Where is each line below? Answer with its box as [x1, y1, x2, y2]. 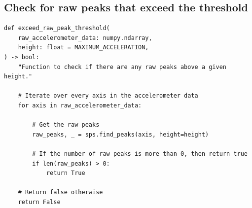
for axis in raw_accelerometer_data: [18, 102, 142, 109]
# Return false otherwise [18, 189, 103, 196]
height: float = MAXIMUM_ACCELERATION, [18, 44, 149, 51]
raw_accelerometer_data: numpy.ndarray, [18, 34, 152, 41]
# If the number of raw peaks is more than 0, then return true [32, 150, 248, 157]
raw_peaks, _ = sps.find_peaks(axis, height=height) [32, 131, 209, 138]
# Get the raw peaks [32, 121, 100, 129]
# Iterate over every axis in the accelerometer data [18, 92, 198, 100]
